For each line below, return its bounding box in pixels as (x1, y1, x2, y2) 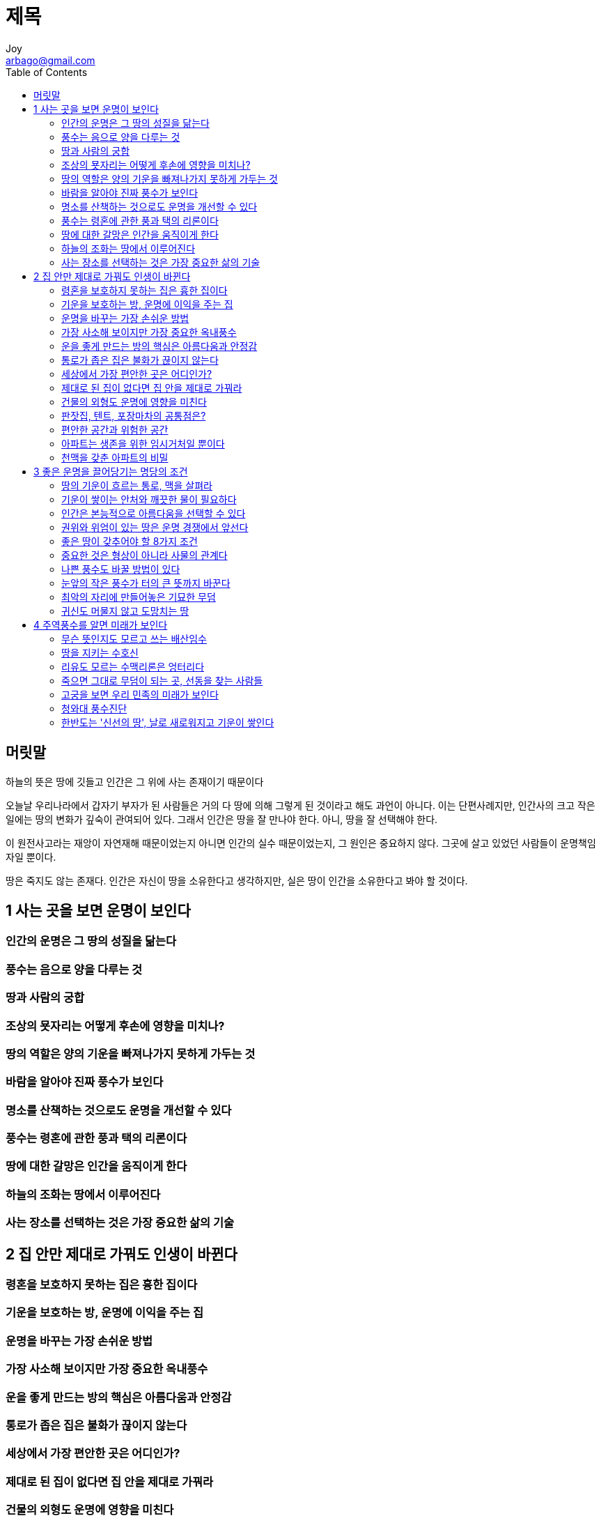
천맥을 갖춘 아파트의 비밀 (61, 451, 169, 463)
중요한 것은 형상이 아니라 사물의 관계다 (61, 549, 228, 561)
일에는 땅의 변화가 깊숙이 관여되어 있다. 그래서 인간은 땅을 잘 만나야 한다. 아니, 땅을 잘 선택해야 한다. (6, 813, 438, 825)
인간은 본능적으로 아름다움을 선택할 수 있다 (61, 507, 246, 519)
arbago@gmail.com (6, 54, 95, 66)
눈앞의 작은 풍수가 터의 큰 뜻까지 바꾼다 (61, 576, 231, 589)
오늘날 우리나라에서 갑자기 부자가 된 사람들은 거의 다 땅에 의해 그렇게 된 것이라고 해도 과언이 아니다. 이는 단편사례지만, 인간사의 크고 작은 (6, 799, 595, 811)
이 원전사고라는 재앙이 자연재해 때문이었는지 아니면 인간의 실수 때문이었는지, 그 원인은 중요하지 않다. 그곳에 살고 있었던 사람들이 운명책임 (6, 836, 596, 849)
